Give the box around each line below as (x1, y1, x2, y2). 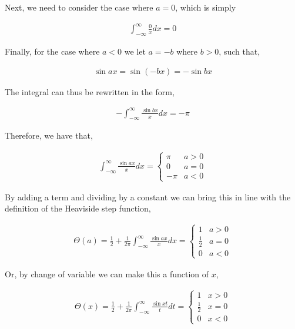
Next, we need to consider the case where (5, 1, 153, 13)
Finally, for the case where (5, 45, 100, 57)
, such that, (219, 45, 260, 57)
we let (124, 45, 146, 57)
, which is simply (175, 1, 236, 13)
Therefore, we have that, (5, 129, 93, 142)
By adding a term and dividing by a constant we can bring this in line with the (5, 190, 291, 203)
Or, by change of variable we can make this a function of (5, 267, 209, 280)
